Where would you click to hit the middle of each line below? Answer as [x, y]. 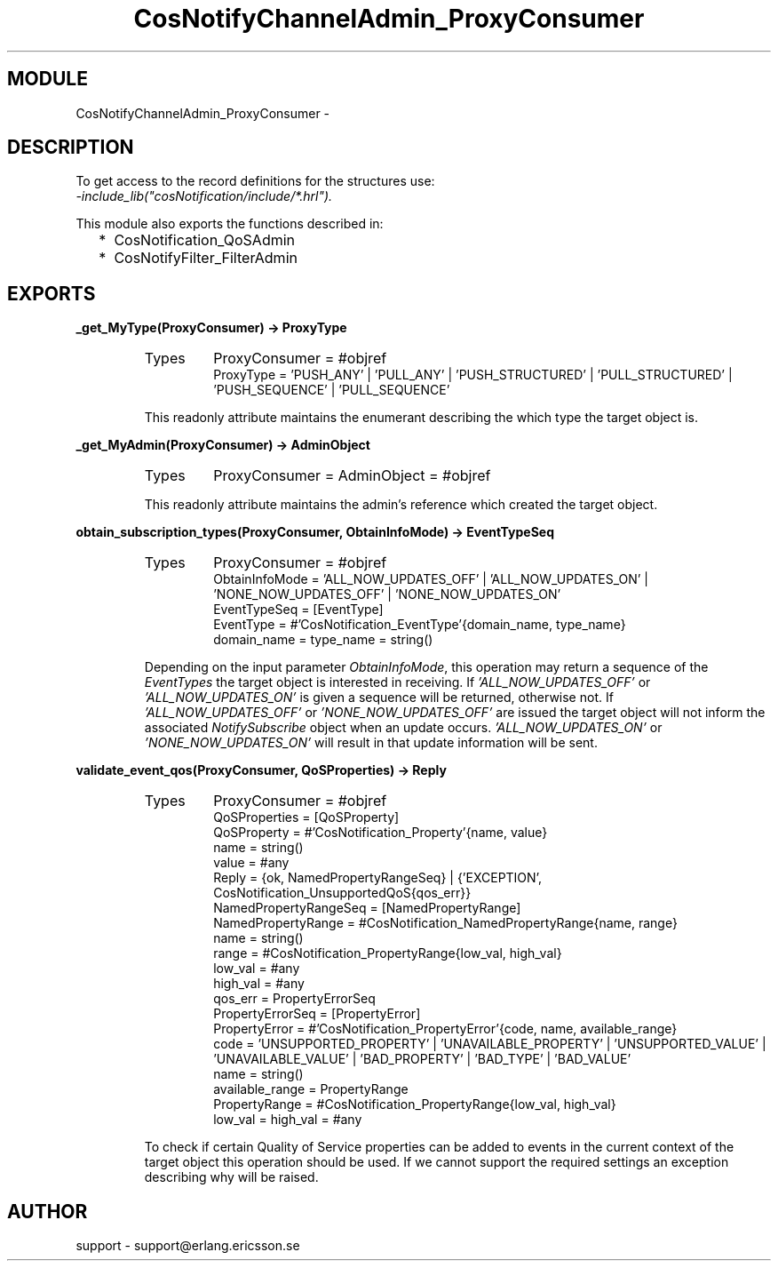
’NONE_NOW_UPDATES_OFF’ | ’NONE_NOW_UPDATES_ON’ [387, 594]
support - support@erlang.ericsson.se [188, 1246]
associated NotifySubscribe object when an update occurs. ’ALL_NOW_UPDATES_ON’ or [403, 728]
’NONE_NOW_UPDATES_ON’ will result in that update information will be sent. [371, 743]
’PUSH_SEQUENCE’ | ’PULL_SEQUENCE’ [332, 390]
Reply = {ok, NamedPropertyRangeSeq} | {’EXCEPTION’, [377, 878]
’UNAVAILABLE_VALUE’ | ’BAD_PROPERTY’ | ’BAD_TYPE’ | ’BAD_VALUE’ [422, 1059]
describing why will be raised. [231, 1177]
